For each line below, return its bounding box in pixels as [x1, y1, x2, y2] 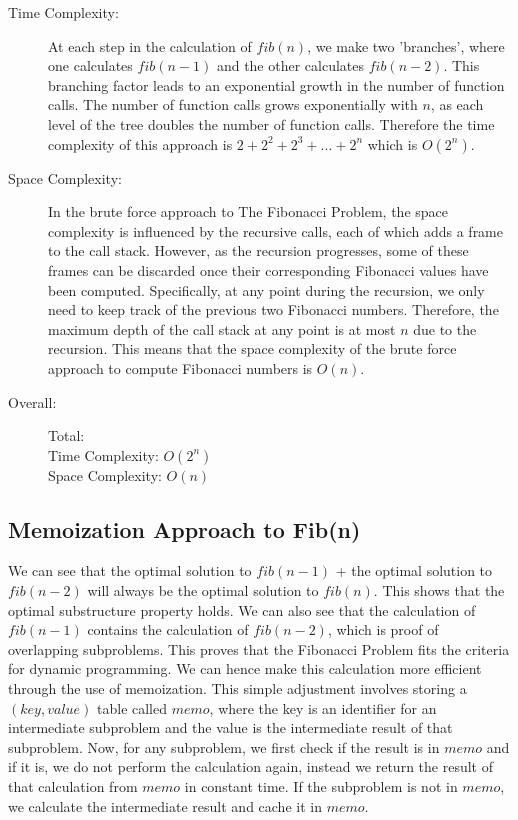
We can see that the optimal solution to [8, 560, 252, 581]
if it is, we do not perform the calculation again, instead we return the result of [8, 756, 493, 777]
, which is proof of [327, 619, 439, 640]
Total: [48, 425, 85, 446]
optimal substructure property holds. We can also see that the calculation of [8, 599, 476, 620]
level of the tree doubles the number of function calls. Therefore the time [48, 113, 495, 134]
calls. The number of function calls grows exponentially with [48, 94, 418, 115]
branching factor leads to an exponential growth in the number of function [48, 74, 505, 95]
